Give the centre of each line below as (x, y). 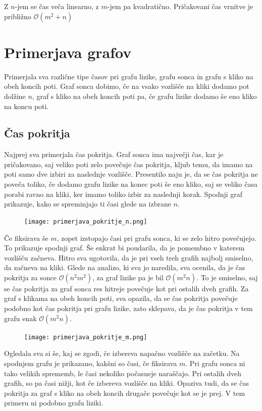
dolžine (15, 96)
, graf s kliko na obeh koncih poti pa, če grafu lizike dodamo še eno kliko (144, 96)
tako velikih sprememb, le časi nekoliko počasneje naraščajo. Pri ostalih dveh (123, 373)
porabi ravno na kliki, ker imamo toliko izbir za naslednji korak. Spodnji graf (123, 194)
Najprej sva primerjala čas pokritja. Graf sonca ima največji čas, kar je (114, 154)
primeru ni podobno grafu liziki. (54, 403)
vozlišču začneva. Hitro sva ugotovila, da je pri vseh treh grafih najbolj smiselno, (129, 257)
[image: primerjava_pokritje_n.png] (86, 221)
